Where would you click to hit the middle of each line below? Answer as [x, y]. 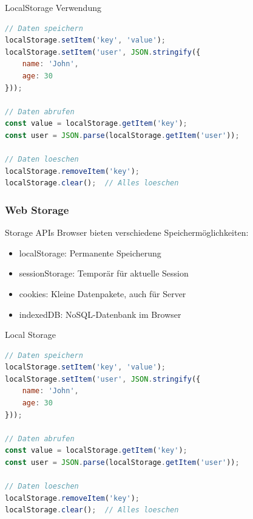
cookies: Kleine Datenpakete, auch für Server [103, 293]
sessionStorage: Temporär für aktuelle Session [104, 273]
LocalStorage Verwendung [53, 7]
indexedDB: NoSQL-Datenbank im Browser [100, 314]
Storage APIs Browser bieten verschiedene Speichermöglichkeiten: [127, 232]
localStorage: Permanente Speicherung [90, 253]
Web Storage [37, 209]
